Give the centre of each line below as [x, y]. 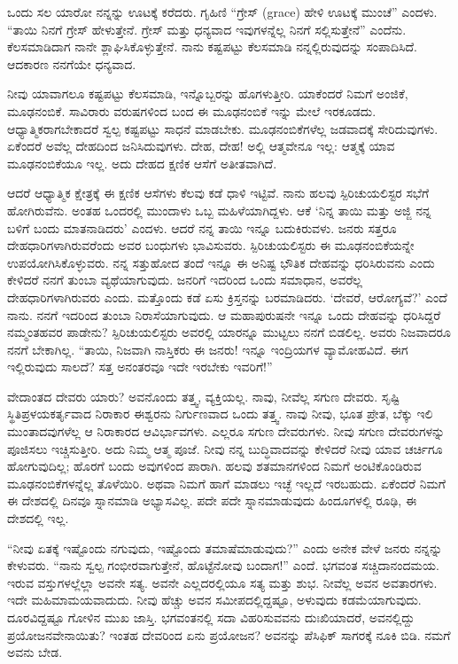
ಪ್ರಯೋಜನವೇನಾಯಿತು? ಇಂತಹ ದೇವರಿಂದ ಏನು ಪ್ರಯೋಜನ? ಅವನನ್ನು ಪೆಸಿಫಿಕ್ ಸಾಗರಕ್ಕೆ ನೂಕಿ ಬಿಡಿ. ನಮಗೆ [229, 634]
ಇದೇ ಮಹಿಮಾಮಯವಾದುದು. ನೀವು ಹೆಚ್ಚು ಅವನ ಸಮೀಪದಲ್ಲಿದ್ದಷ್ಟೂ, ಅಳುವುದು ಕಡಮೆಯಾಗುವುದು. [214, 600]
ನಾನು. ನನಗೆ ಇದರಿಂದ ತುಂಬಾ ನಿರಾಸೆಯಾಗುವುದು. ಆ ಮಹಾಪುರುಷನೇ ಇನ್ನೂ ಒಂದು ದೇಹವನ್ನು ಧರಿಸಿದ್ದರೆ [224, 314]
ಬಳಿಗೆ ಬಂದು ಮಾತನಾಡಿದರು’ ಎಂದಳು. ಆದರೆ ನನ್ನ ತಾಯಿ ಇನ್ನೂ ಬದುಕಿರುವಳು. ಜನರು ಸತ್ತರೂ [202, 227]
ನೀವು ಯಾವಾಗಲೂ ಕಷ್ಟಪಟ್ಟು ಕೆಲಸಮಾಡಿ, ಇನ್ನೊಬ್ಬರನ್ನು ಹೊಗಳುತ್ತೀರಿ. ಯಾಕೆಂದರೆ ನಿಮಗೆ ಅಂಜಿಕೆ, [208, 94]
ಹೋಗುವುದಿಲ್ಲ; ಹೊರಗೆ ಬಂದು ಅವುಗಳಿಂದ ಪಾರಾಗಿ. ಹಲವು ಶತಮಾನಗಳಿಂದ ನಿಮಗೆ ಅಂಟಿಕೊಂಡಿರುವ [214, 466]
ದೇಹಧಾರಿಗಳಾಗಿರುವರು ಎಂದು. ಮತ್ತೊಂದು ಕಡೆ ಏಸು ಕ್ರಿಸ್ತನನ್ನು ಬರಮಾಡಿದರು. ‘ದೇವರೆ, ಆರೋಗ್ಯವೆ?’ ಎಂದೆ [227, 297]
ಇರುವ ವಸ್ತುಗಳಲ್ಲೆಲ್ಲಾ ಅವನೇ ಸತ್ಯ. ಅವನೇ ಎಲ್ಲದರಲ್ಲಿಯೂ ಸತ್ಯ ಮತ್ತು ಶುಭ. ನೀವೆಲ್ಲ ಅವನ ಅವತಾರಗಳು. [222, 582]
